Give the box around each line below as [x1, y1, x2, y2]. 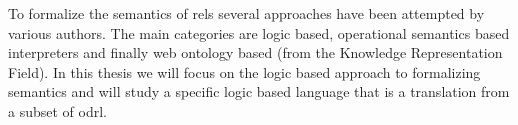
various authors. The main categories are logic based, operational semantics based [8, 22, 510, 43]
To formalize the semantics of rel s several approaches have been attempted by [8, 3, 485, 23]
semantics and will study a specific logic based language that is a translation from [8, 81, 510, 102]
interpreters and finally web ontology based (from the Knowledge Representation [8, 42, 503, 63]
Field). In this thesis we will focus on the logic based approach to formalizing [8, 61, 481, 82]
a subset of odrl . [8, 100, 108, 121]
